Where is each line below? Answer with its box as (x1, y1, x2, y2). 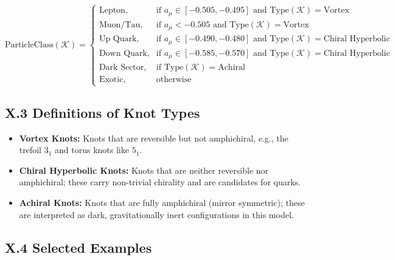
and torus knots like (55, 143, 129, 156)
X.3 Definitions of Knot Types (5, 103, 200, 121)
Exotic (99, 75, 124, 84)
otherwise (156, 75, 192, 84)
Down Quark (99, 49, 147, 58)
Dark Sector (99, 63, 144, 72)
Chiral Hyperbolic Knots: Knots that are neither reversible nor (19, 163, 269, 176)
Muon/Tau (99, 20, 141, 29)
